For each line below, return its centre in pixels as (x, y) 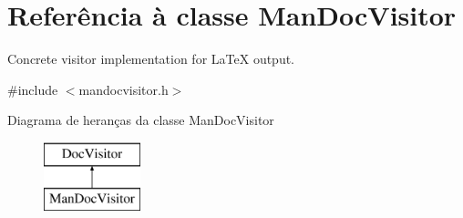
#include (33, 89)
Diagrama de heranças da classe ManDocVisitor (141, 120)
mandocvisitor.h (123, 89)
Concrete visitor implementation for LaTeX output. (151, 59)
